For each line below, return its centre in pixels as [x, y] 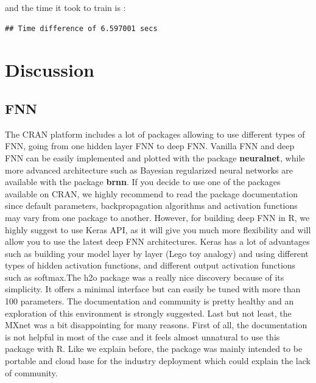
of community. [31, 372]
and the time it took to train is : [65, 7]
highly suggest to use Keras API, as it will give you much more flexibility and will [158, 229]
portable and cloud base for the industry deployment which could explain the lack [158, 361]
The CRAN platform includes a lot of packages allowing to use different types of [155, 134]
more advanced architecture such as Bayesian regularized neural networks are [149, 170]
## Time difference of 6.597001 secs [81, 28]
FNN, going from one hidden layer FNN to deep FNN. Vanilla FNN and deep [150, 146]
